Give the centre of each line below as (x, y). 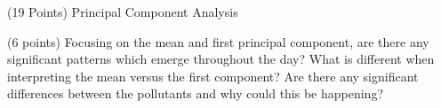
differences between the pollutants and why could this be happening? (196, 93)
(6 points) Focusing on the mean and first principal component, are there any (218, 41)
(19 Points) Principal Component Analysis (123, 12)
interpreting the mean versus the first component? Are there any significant (213, 76)
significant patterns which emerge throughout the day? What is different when (221, 59)
